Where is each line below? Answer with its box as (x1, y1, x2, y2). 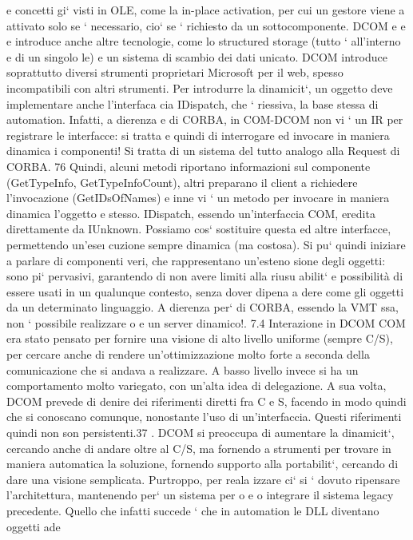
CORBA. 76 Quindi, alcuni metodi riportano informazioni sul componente (6, 157, 371, 174)
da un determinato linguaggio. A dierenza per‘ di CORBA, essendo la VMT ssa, (6, 299, 399, 316)
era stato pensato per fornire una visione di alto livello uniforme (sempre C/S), (6, 330, 393, 347)
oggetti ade (6, 518, 61, 534)
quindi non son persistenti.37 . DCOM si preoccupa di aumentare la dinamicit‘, (6, 424, 395, 441)
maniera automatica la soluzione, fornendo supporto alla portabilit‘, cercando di (6, 455, 399, 472)
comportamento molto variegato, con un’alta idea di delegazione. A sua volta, (6, 377, 387, 394)
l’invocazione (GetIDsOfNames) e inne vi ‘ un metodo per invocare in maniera (6, 189, 390, 206)
